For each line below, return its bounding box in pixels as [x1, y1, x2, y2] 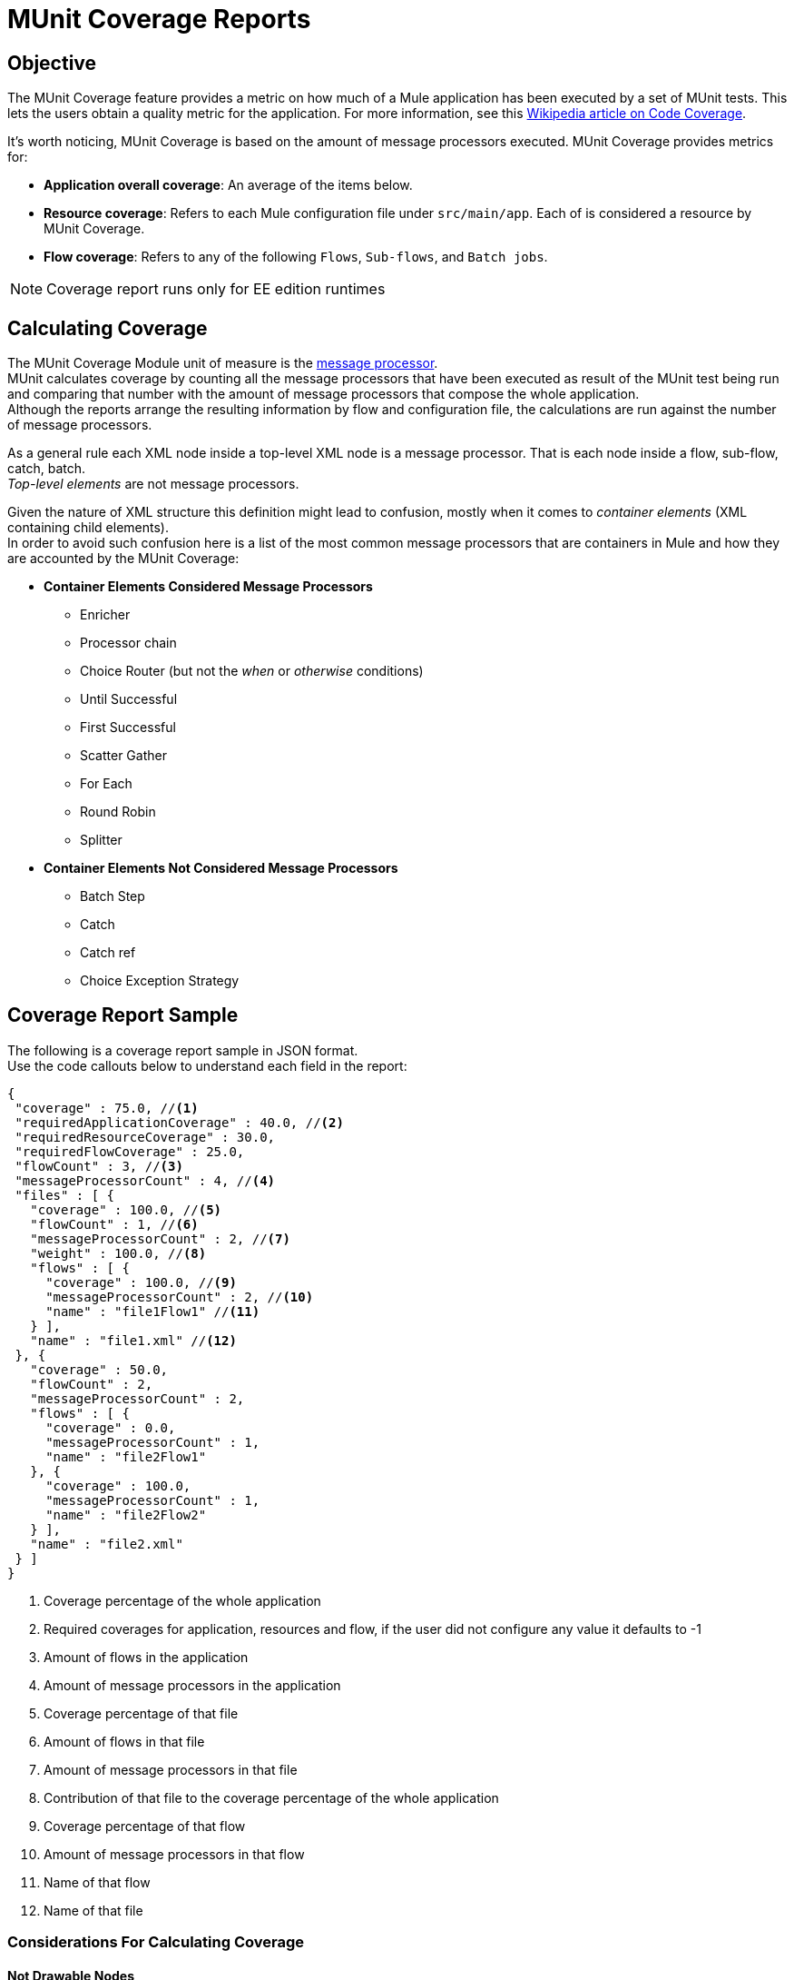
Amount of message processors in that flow [44, 1846, 305, 1862]
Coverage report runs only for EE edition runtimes [46, 280, 386, 299]
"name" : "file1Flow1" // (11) [45, 1303, 260, 1319]
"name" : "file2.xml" [30, 1536, 183, 1551]
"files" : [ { [15, 1187, 115, 1203]
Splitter [80, 832, 123, 848]
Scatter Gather [80, 747, 167, 764]
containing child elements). [7, 520, 169, 536]
